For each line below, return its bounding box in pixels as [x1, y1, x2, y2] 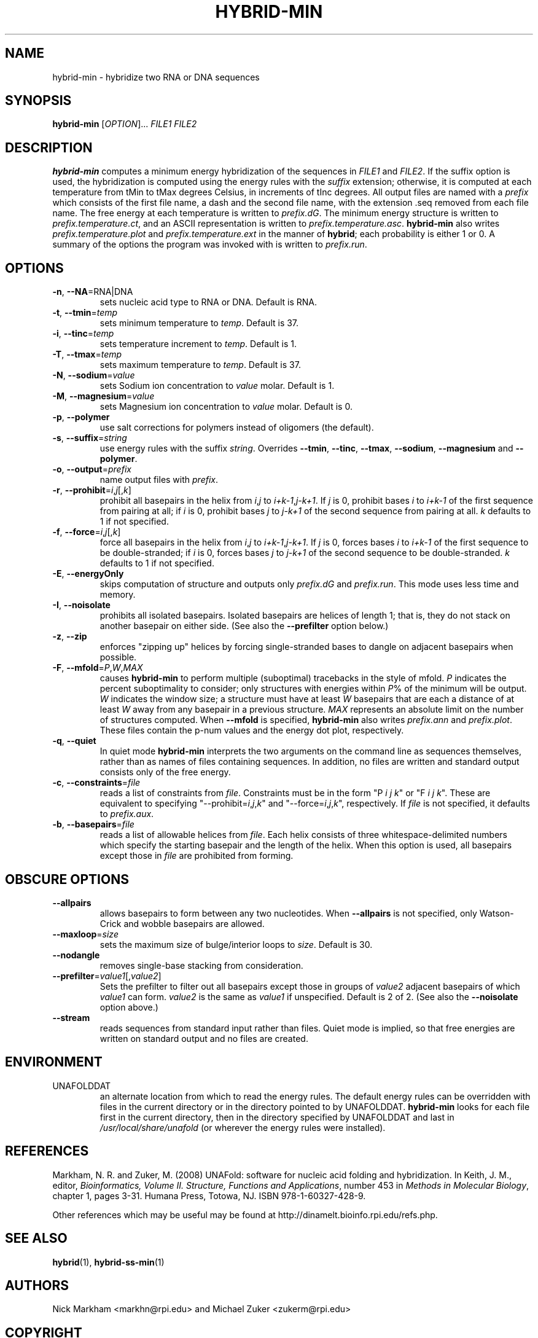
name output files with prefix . [99, 474, 219, 485]
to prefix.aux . [99, 808, 154, 820]
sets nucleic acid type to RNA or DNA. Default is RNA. [99, 297, 317, 308]
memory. [99, 589, 136, 600]
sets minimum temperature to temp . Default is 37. [99, 318, 299, 329]
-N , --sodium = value [52, 370, 135, 381]
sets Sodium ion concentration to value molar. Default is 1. [99, 380, 335, 391]
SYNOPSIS [5, 93, 72, 109]
